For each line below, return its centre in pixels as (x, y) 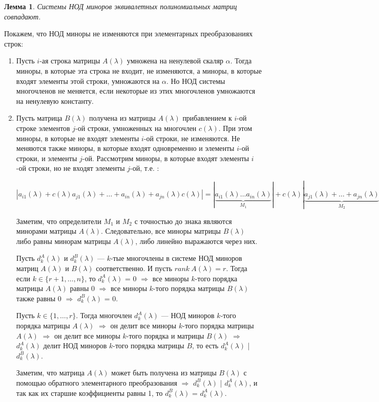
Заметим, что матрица (50, 373)
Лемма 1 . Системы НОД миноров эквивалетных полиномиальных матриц (121, 6)
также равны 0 (39, 298)
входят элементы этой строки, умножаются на (88, 81)
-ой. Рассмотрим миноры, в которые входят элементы (166, 158)
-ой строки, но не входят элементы (70, 168)
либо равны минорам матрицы (64, 241)
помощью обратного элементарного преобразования (97, 382)
